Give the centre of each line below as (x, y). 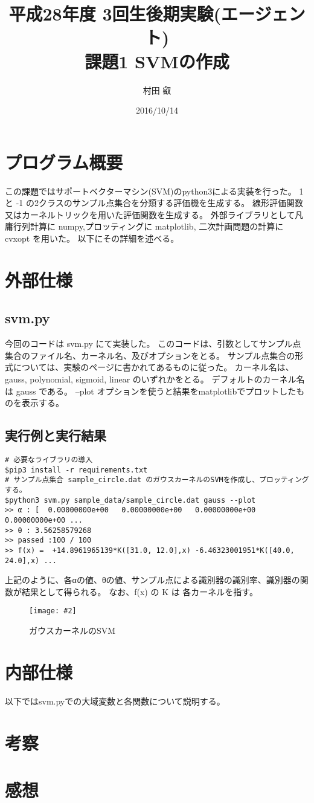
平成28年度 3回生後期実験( (115, 14)
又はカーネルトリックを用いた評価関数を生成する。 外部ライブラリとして (150, 214)
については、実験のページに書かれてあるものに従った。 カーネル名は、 (153, 367)
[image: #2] (53, 611)
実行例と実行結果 (56, 435)
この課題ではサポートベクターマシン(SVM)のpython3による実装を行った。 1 (154, 191)
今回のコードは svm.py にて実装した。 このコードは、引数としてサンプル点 (153, 343)
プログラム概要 (64, 162)
